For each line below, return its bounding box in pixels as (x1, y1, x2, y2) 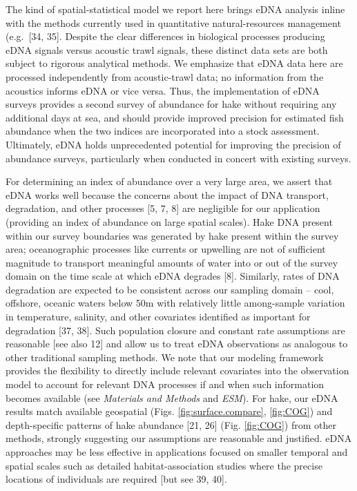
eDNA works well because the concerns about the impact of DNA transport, (6, 187, 329, 202)
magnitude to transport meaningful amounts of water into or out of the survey (6, 255, 338, 269)
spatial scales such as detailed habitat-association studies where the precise (6, 458, 322, 472)
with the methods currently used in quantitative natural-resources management (6, 15, 341, 30)
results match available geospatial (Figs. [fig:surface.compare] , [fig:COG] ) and (6, 404, 333, 418)
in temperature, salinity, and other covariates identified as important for (6, 309, 311, 324)
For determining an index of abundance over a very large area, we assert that (6, 174, 333, 189)
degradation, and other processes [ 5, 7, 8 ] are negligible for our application (6, 201, 320, 215)
